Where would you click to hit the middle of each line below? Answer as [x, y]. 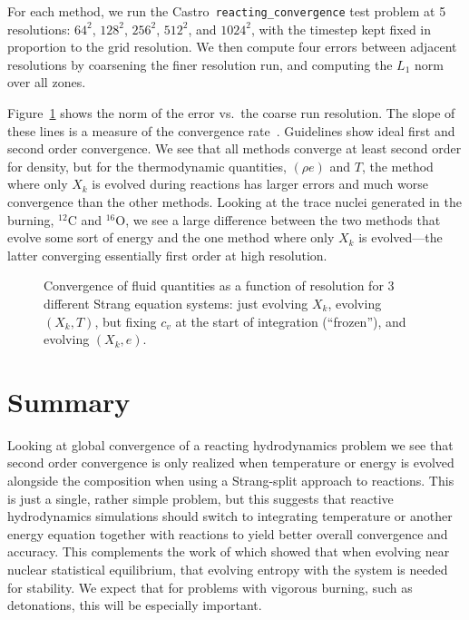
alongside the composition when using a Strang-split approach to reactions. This [231, 481]
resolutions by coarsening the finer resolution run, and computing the [200, 64]
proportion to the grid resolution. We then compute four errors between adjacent [232, 47]
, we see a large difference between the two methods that [283, 219]
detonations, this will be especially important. [135, 605]
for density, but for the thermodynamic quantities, [147, 166]
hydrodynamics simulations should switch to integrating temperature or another [230, 516]
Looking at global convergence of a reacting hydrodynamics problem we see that [230, 444]
